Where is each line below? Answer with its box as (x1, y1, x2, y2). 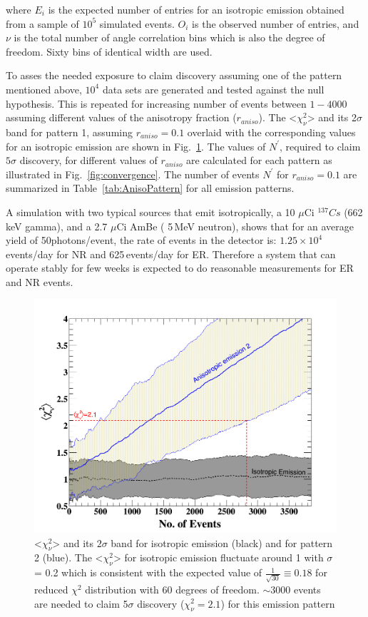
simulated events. (99, 16, 175, 31)
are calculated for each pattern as (186, 153, 332, 168)
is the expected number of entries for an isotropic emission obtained (48, 2, 344, 16)
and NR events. (6, 274, 73, 289)
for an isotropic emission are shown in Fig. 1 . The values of (6, 138, 266, 153)
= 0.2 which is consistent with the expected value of (34, 565, 262, 580)
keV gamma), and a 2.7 (6, 218, 108, 233)
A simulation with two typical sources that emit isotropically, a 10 (6, 204, 295, 219)
